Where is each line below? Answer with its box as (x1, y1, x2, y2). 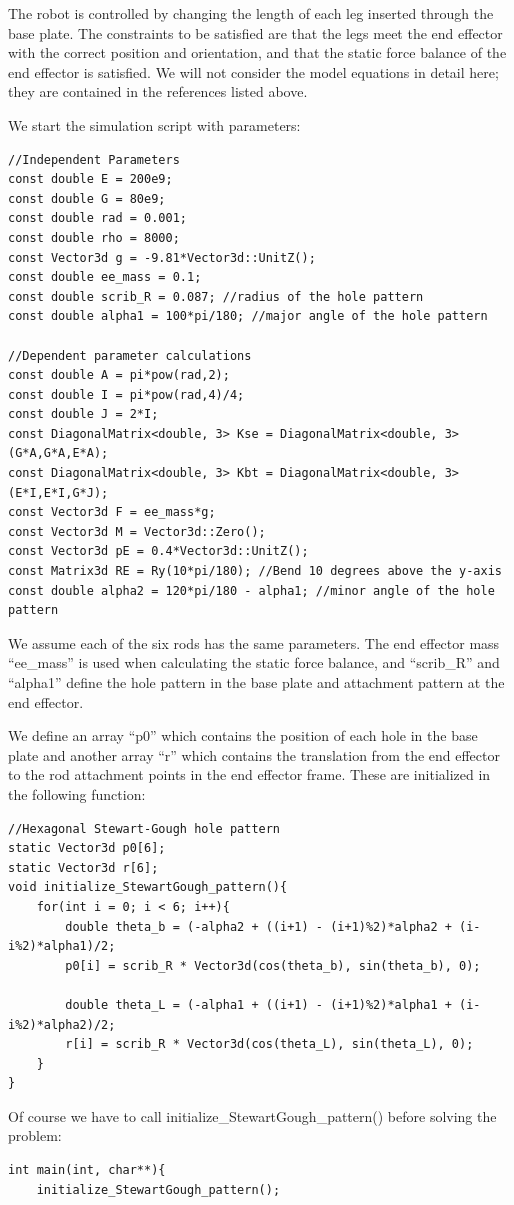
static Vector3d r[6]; (8, 860, 159, 875)
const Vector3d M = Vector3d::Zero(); (8, 524, 266, 539)
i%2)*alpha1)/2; (8, 939, 116, 954)
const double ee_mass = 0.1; (8, 270, 202, 285)
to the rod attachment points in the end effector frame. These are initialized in (8, 764, 491, 785)
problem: (8, 1125, 62, 1146)
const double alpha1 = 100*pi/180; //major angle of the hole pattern (8, 309, 488, 324)
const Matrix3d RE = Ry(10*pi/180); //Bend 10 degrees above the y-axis (8, 564, 502, 579)
